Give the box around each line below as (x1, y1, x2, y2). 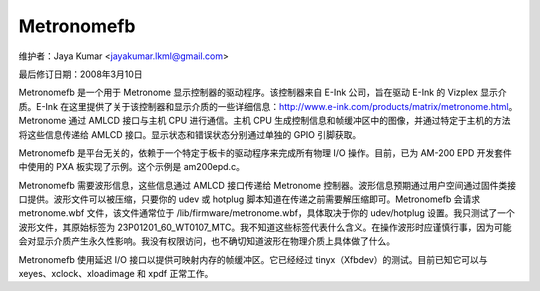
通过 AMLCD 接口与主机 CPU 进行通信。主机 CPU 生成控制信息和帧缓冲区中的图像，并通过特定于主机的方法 (68, 115, 511, 127)
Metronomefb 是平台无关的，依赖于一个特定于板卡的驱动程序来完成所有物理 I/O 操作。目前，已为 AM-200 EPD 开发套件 (18, 146, 512, 159)
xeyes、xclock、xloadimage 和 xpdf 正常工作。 (18, 268, 214, 280)
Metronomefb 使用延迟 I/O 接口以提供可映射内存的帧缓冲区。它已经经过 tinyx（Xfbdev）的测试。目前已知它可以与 (18, 253, 489, 265)
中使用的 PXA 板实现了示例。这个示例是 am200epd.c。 (18, 161, 245, 173)
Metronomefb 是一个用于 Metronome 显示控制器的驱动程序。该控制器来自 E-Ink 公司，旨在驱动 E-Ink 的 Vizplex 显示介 (18, 86, 507, 99)
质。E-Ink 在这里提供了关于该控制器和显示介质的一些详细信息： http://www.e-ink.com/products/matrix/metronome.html (18, 100, 509, 112)
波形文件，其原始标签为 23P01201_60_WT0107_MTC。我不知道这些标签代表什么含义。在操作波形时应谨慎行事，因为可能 (18, 221, 512, 233)
